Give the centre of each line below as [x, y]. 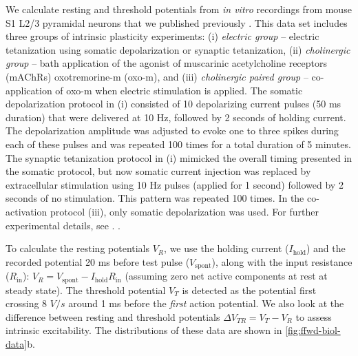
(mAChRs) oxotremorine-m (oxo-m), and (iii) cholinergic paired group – [157, 76]
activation [27, 211]
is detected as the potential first [249, 290]
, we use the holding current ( [227, 248]
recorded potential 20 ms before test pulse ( [98, 261]
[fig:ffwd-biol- [313, 330]
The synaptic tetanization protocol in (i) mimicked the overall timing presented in [179, 157]
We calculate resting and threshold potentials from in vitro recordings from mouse [179, 9]
